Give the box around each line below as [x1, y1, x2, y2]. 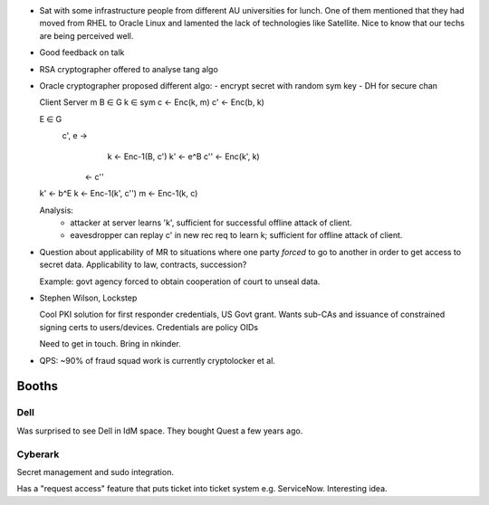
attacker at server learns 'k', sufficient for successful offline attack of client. [70, 217, 352, 228]
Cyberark [16, 448, 60, 461]
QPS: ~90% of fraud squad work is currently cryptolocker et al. [39, 355, 276, 366]
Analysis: [39, 205, 74, 215]
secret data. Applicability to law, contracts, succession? [39, 259, 247, 271]
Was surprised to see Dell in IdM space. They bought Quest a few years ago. [16, 425, 303, 436]
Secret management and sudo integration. [16, 466, 174, 477]
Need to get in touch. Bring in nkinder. [39, 338, 181, 349]
